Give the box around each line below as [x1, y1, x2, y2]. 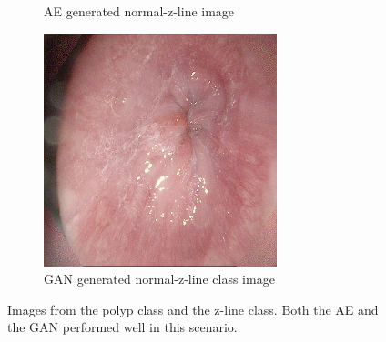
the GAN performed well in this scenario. [7, 317, 238, 337]
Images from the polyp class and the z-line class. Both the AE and [7, 299, 379, 318]
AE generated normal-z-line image [44, 2, 235, 20]
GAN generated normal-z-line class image [44, 269, 275, 288]
